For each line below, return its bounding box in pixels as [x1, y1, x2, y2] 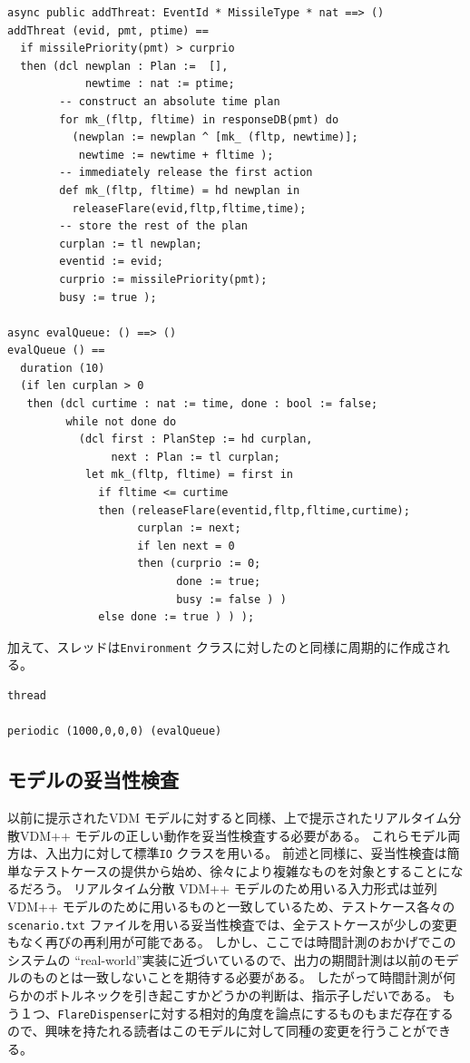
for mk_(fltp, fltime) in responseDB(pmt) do [59, 112, 339, 126]
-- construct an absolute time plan [59, 94, 280, 108]
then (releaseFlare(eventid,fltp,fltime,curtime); [98, 503, 410, 517]
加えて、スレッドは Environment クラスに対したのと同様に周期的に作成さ [7, 637, 437, 656]
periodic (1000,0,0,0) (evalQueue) [7, 725, 222, 738]
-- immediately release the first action [59, 166, 313, 180]
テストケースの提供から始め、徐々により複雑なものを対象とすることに [32, 861, 451, 880]
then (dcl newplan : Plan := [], [20, 59, 229, 73]
